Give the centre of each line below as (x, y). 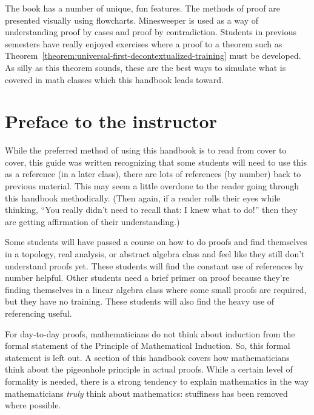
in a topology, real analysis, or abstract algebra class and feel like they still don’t (155, 254)
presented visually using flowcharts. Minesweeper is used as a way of (132, 20)
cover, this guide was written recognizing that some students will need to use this (156, 162)
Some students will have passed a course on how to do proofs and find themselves (156, 242)
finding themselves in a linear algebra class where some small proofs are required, (156, 289)
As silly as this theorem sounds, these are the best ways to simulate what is (145, 67)
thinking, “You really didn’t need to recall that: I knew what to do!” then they (151, 210)
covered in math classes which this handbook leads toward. (114, 79)
